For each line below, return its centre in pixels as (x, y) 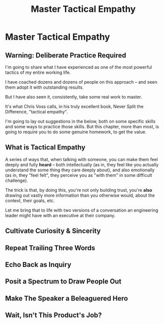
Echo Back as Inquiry (38, 264)
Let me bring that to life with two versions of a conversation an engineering (82, 210)
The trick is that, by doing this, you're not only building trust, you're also (79, 190)
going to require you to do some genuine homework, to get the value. (76, 132)
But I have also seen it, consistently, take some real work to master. (74, 97)
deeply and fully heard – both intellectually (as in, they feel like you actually (82, 164)
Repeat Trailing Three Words (50, 248)
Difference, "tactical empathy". (36, 112)
